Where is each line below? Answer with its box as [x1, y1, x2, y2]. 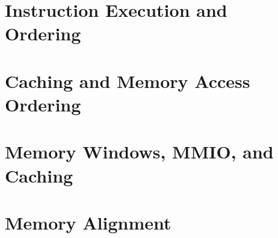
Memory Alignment [5, 210, 171, 234]
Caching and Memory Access [5, 68, 250, 93]
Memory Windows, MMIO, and [5, 139, 274, 164]
